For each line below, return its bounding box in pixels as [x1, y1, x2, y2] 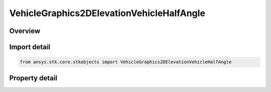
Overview [9, 27, 41, 35]
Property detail [9, 73, 58, 82]
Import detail [9, 43, 50, 51]
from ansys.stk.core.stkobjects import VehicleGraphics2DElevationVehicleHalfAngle [20, 59, 232, 65]
